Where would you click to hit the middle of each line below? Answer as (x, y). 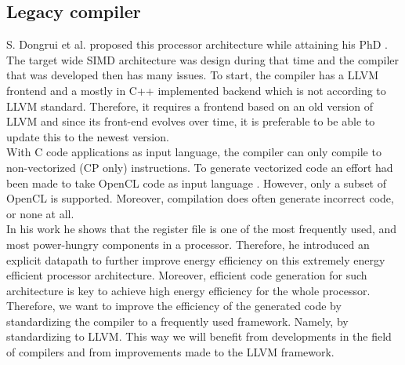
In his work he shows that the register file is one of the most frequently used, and (202, 229)
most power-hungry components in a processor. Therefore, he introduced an (188, 244)
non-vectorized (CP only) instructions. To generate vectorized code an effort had (200, 167)
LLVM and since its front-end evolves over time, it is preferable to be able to (191, 121)
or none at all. (40, 213)
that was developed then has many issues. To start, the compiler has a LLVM (193, 75)
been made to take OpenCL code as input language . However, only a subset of (196, 182)
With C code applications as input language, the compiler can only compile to (194, 152)
